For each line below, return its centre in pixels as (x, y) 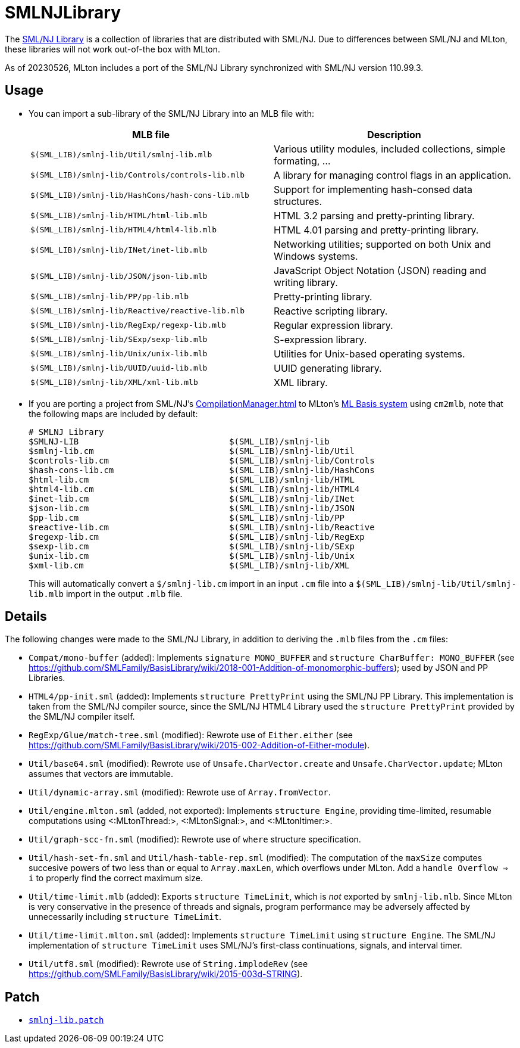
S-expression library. (320, 339)
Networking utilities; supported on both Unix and (383, 244)
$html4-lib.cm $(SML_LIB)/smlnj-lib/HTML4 (194, 489)
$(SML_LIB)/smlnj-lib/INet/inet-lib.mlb (119, 250)
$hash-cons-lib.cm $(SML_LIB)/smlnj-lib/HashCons (202, 470)
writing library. (306, 282)
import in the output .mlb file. (124, 593)
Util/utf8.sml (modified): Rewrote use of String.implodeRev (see (168, 964)
